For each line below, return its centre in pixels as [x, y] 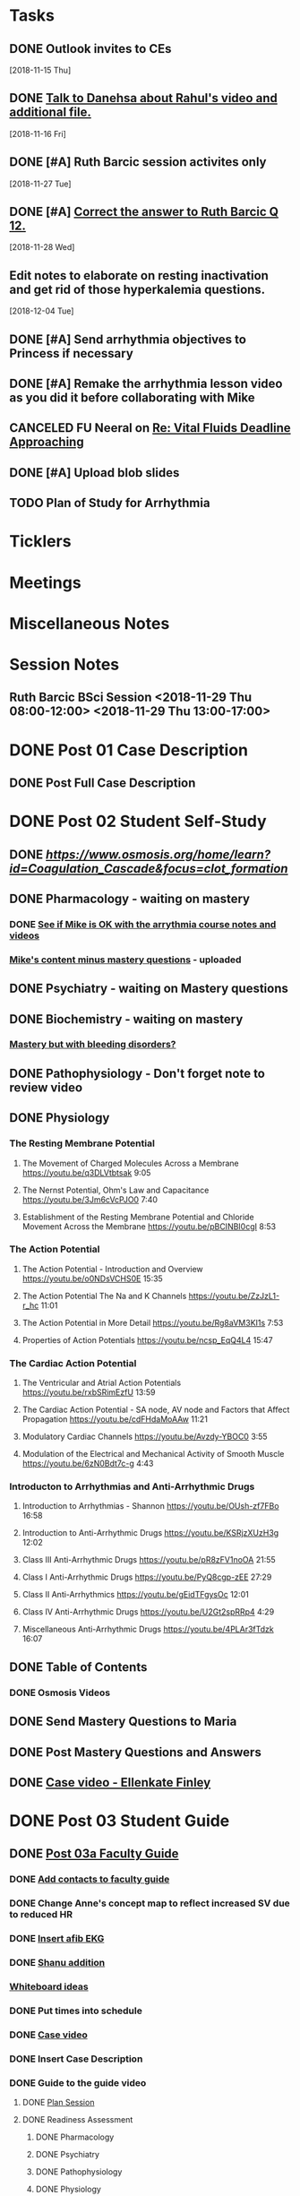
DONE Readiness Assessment [77, 2120]
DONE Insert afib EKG [57, 1939]
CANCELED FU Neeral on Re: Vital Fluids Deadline [150, 428]
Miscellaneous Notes [90, 623]
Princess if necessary [72, 353]
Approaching [47, 442]
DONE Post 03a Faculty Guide [94, 1854]
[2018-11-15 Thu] [40, 70]
